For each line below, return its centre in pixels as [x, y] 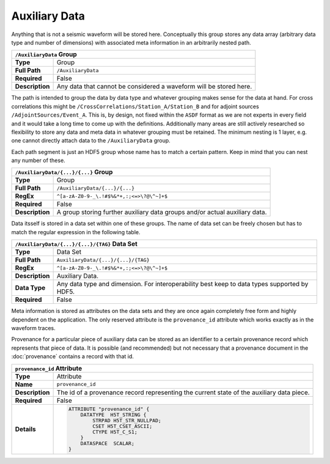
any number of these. [38, 160]
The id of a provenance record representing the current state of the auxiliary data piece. [183, 392]
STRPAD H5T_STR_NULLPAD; [127, 421]
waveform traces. [34, 328]
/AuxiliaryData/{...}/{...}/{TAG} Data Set [76, 244]
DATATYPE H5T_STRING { [113, 415]
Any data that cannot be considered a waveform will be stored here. [154, 87]
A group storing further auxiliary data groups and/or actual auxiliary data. [162, 212]
